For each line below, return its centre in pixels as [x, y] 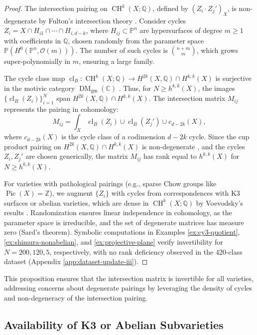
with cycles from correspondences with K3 [176, 193]
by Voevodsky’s [220, 202]
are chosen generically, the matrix [77, 156]
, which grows [217, 50]
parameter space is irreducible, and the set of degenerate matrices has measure [124, 222]
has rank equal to [170, 156]
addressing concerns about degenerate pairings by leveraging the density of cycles [128, 288]
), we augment [71, 193]
